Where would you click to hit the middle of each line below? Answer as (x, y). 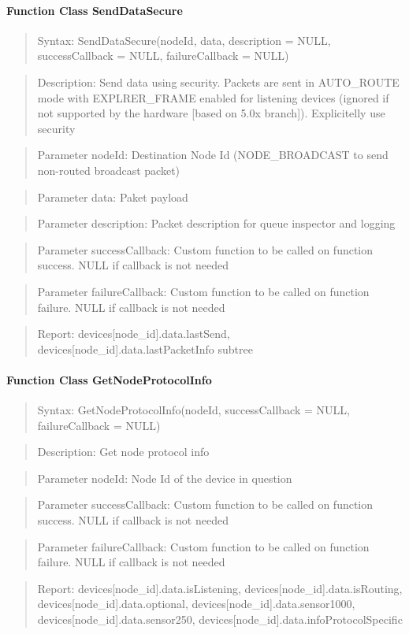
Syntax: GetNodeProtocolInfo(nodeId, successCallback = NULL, (193, 410)
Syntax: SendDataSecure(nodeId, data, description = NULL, (184, 40)
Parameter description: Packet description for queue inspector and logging (216, 223)
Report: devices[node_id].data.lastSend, (134, 334)
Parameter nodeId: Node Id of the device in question (165, 478)
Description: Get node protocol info (123, 452)
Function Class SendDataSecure (95, 10)
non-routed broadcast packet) (109, 170)
